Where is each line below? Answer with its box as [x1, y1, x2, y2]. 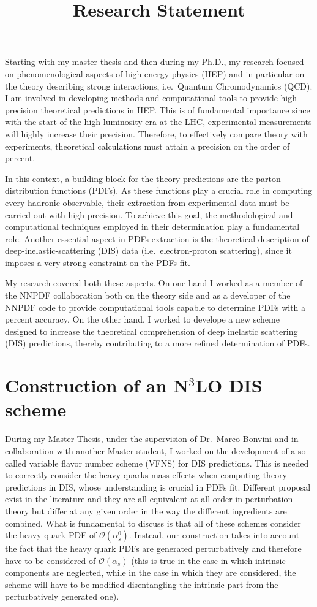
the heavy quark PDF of [5, 529, 97, 541]
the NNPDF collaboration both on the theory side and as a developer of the [5, 289, 291, 302]
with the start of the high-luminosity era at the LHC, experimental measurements [5, 115, 312, 128]
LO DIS [195, 373, 263, 398]
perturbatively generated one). [5, 590, 119, 603]
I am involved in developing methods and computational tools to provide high [5, 91, 297, 104]
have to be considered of [5, 554, 96, 567]
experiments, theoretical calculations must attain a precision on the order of [5, 139, 290, 152]
